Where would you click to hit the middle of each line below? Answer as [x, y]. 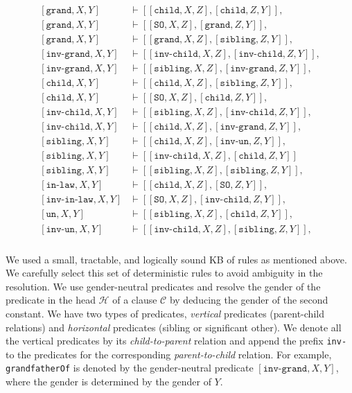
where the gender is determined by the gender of [108, 382]
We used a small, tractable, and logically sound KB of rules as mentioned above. [176, 259]
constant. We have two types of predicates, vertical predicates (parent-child [165, 313]
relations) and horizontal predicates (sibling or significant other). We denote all [174, 327]
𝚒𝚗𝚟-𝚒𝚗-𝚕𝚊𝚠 [70, 200]
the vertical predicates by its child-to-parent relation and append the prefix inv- [176, 341]
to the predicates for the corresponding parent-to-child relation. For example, [169, 354]
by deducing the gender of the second [249, 300]
